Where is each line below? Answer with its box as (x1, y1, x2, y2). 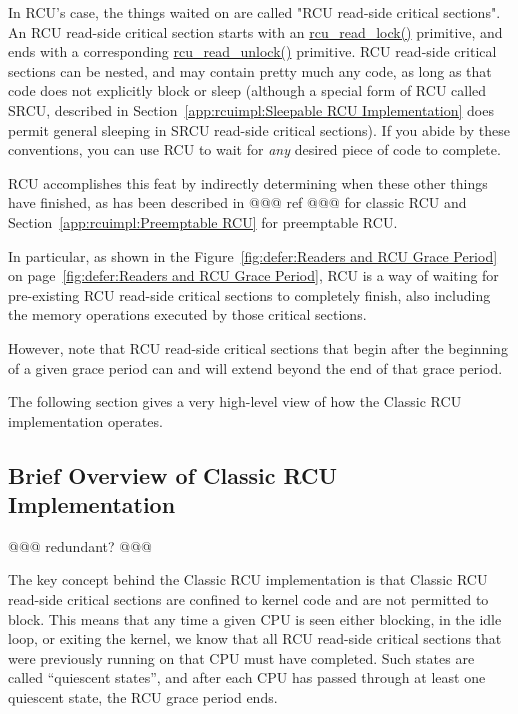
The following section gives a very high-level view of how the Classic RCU (8, 391, 462, 412)
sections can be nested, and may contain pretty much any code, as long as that (8, 60, 492, 81)
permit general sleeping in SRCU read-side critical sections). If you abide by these (8, 119, 510, 140)
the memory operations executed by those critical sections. (8, 304, 367, 325)
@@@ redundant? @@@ (8, 535, 152, 556)
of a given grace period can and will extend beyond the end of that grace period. (8, 357, 503, 378)
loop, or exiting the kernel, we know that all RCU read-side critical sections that (8, 628, 502, 649)
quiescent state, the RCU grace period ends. (8, 687, 278, 708)
